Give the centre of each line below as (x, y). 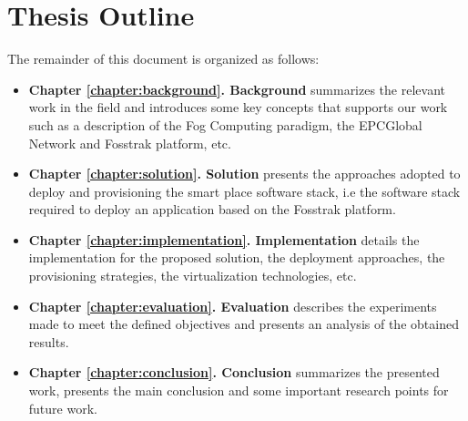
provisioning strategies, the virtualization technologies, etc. (193, 276)
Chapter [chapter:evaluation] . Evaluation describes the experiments (233, 306)
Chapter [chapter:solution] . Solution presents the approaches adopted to (244, 174)
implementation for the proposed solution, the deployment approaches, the (237, 257)
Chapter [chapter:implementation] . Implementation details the (224, 239)
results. (49, 341)
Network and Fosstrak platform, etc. (130, 143)
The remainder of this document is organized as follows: (163, 59)
